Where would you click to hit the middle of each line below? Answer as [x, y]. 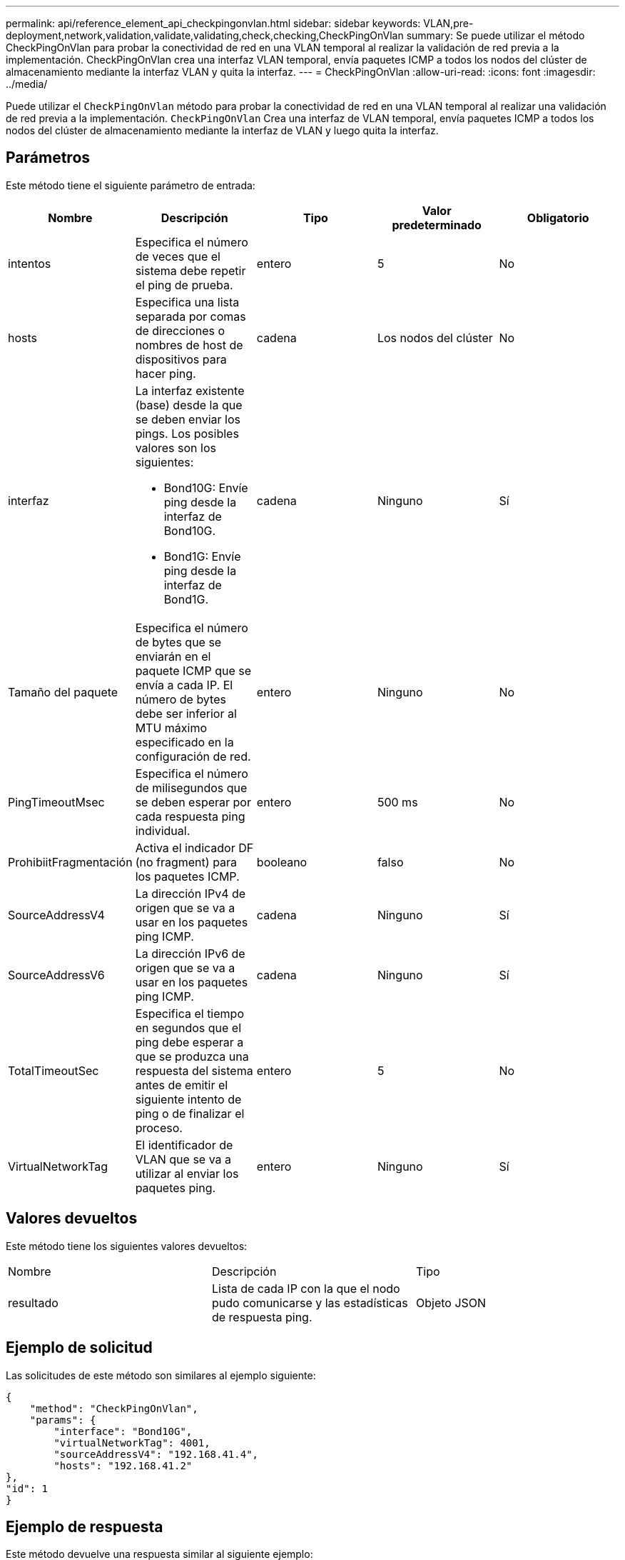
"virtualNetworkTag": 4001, [132, 1442]
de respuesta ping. [262, 1317]
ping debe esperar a [189, 1042]
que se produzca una [192, 1056]
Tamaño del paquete [63, 692]
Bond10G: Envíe [206, 487]
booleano [282, 862]
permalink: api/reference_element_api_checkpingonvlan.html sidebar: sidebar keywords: [213, 23]
